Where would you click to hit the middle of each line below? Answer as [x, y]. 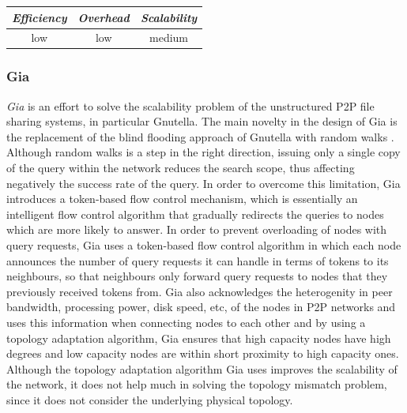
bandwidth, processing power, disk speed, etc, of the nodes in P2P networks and [201, 307]
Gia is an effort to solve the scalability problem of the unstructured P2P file [190, 105]
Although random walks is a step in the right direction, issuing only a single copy [203, 152]
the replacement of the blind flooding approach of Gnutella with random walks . [200, 136]
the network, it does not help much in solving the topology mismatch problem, [197, 384]
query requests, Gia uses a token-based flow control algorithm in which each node [204, 245]
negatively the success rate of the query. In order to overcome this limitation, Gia [203, 183]
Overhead [104, 17]
